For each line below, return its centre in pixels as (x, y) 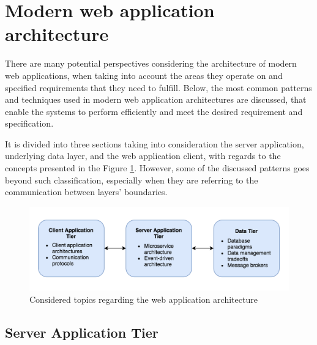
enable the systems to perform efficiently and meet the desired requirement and (154, 111)
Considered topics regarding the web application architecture (144, 299)
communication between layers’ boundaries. (86, 192)
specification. (29, 123)
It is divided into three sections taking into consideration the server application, (155, 143)
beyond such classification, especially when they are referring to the (132, 180)
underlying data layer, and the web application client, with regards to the (143, 156)
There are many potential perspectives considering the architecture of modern (151, 63)
